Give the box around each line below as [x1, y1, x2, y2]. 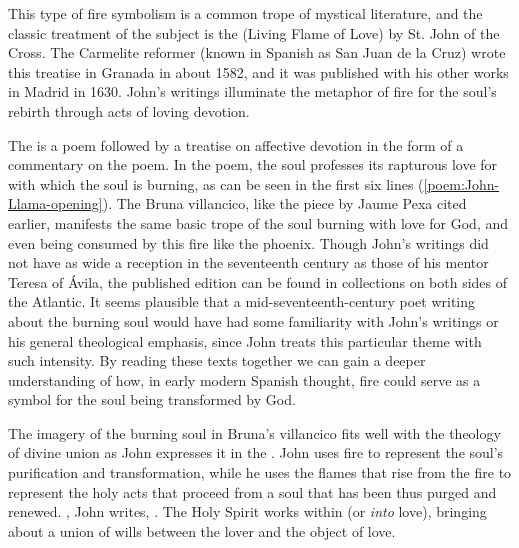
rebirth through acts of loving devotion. [8, 100, 250, 121]
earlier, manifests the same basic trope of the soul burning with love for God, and [8, 212, 509, 233]
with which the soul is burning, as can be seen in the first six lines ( [8, 173, 424, 194]
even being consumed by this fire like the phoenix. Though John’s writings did [8, 232, 489, 253]
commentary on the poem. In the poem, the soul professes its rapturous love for [8, 154, 498, 175]
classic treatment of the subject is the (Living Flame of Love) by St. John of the [8, 22, 500, 43]
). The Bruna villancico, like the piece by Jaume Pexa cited [102, 193, 467, 214]
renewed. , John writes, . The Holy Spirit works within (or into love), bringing [8, 501, 487, 522]
